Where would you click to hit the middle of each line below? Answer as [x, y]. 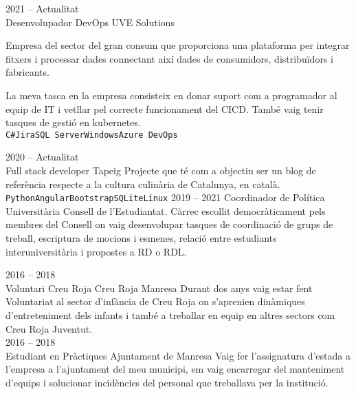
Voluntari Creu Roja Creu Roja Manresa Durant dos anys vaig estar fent [159, 288]
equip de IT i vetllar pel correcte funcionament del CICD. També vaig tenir [165, 108]
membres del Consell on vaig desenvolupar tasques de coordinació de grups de [169, 224]
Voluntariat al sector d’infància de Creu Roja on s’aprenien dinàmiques [155, 301]
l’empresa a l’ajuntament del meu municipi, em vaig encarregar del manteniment [175, 369]
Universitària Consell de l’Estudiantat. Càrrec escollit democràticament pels [166, 210]
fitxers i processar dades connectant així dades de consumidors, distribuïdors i [169, 58]
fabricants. [27, 72]
